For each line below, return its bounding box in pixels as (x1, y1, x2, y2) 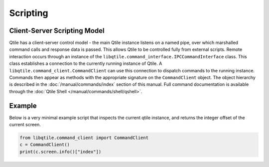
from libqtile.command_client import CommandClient (19, 135, 149, 141)
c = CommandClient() (19, 142, 70, 148)
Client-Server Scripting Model (9, 26, 105, 35)
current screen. (9, 122, 41, 128)
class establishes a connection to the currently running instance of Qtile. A (9, 60, 162, 67)
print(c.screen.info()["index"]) (19, 149, 102, 155)
